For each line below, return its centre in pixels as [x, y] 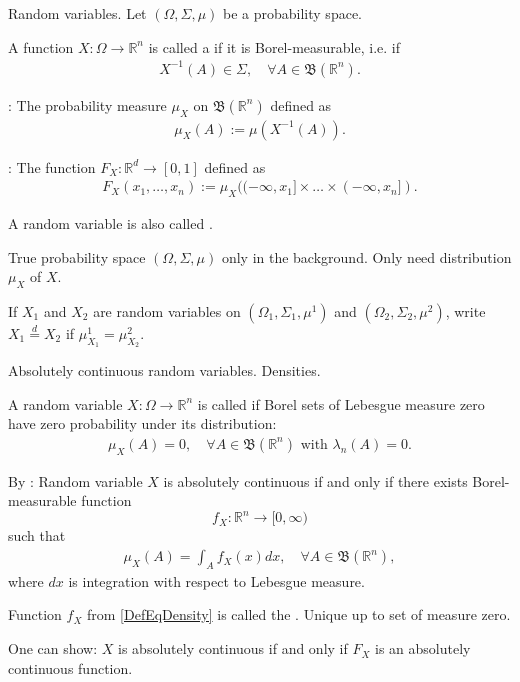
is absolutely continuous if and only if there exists [315, 480]
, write [465, 310]
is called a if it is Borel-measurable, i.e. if [274, 46]
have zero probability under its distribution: [142, 423]
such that [37, 535]
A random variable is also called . [110, 222]
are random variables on [167, 310]
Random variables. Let [77, 13]
